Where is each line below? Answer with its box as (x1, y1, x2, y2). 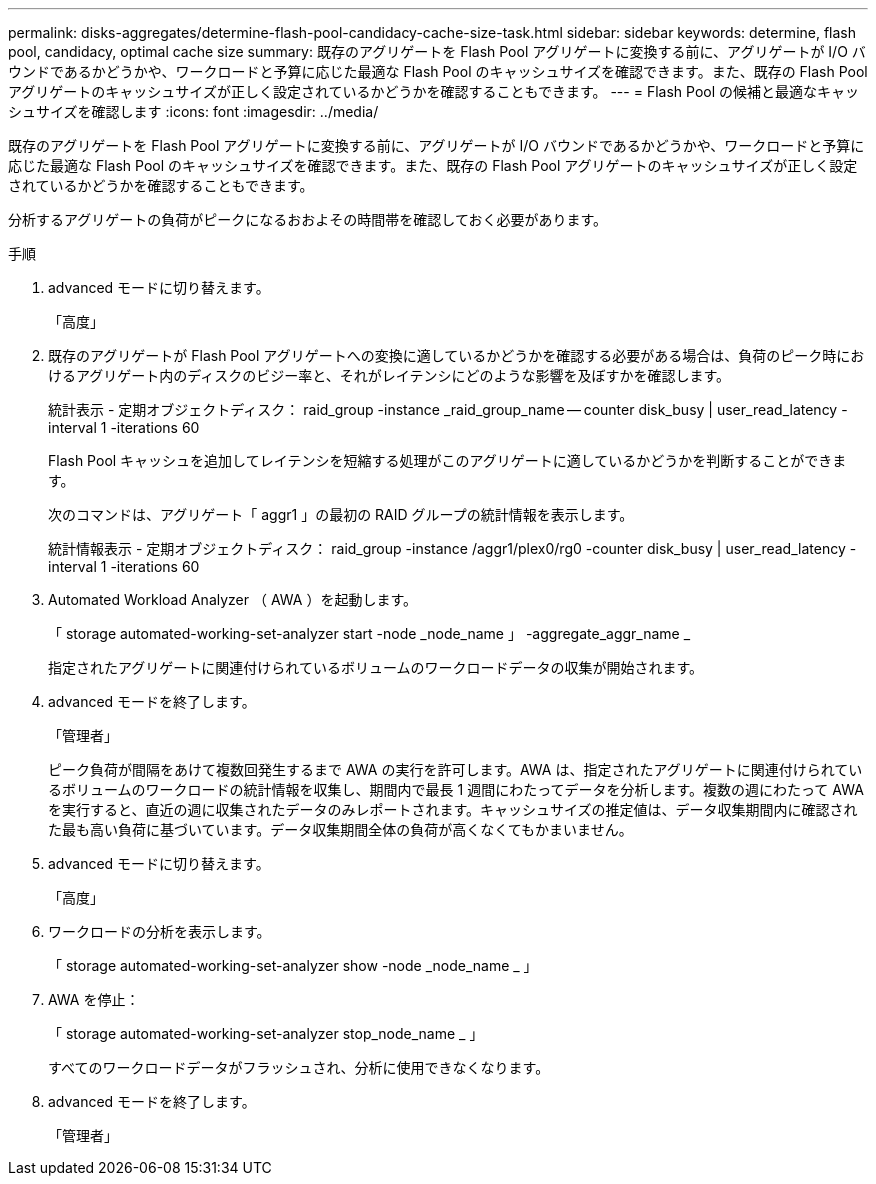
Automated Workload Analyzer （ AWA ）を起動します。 (48, 591, 417, 608)
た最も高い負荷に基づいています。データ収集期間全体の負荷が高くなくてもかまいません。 (48, 821, 633, 838)
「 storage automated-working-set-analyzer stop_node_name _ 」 (48, 1025, 484, 1042)
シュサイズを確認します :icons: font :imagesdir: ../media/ (8, 103, 379, 120)
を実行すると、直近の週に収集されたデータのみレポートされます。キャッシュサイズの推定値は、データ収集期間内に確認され (48, 801, 858, 818)
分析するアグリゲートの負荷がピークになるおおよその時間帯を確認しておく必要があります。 (8, 211, 608, 228)
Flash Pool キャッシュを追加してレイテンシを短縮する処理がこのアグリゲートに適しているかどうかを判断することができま (48, 452, 847, 469)
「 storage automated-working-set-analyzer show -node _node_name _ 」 (48, 957, 538, 974)
